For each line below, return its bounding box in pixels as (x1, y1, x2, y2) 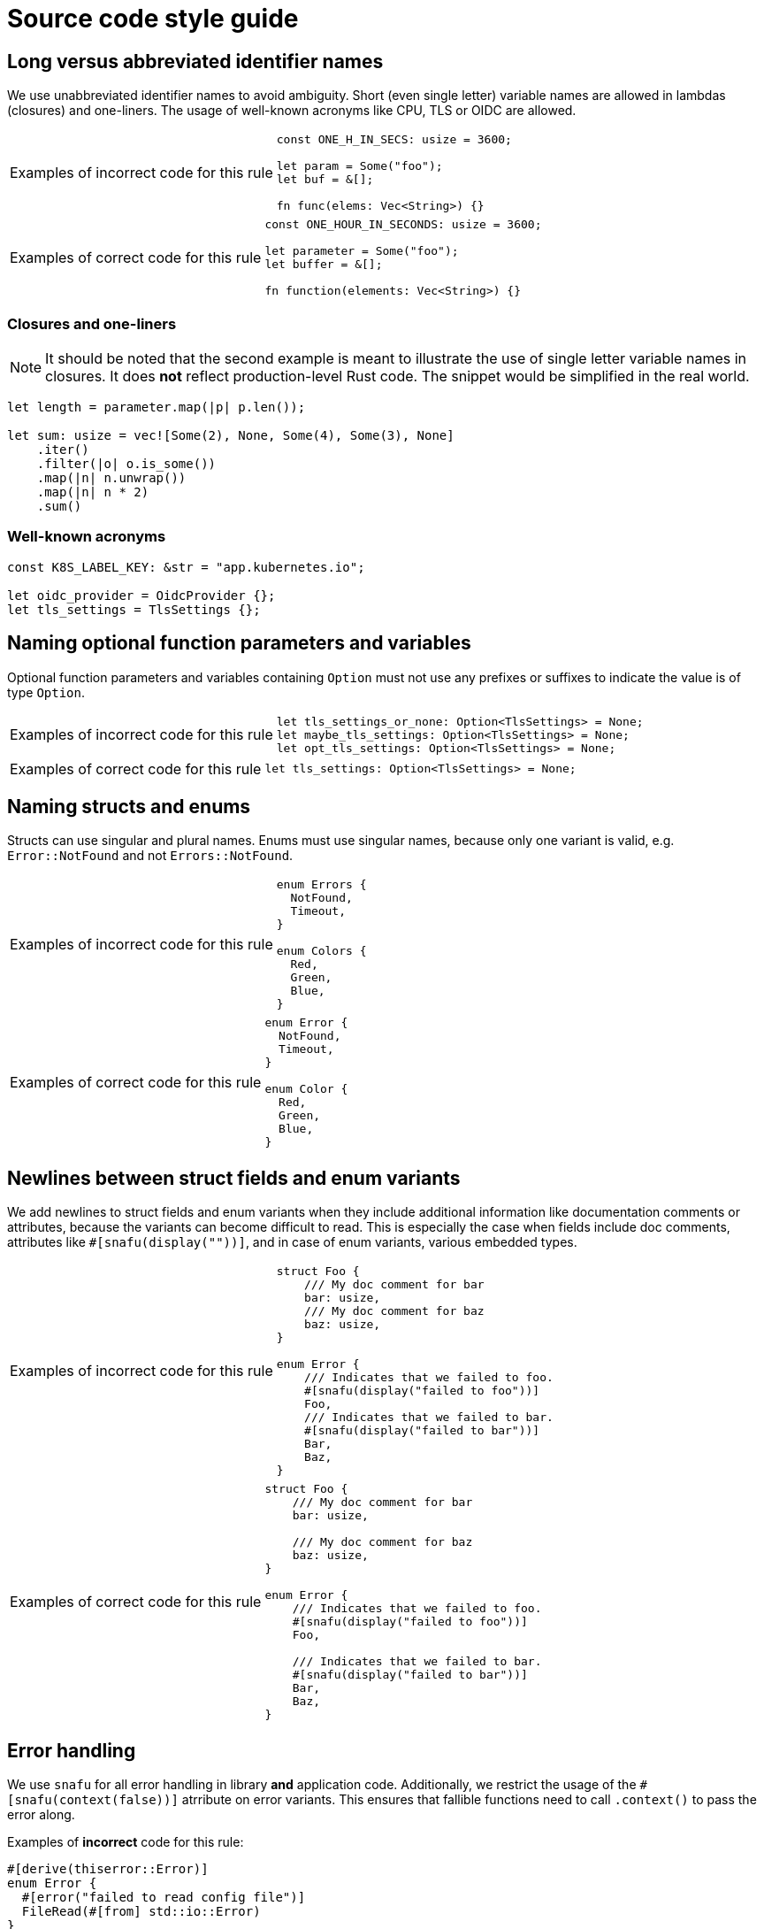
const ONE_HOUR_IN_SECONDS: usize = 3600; (264, 218, 542, 232)
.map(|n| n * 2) (36, 484, 149, 499)
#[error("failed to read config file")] (21, 1890, 306, 1905)
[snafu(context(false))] (7, 1793, 179, 1808)
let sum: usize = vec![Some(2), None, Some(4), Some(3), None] (7, 427, 455, 442)
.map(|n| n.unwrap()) (36, 470, 187, 485)
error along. (7, 1807, 75, 1823)
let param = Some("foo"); (276, 159, 443, 173)
